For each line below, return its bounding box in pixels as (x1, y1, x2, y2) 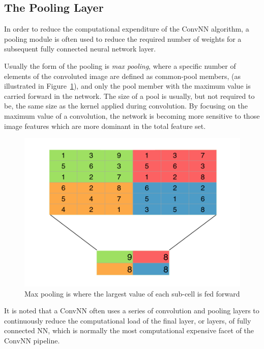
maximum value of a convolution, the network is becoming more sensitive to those (4, 110, 260, 121)
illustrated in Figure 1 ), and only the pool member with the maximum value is (4, 80, 251, 91)
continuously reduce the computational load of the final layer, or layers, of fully (4, 315, 251, 326)
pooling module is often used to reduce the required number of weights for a (4, 33, 242, 44)
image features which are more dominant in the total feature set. (4, 120, 206, 131)
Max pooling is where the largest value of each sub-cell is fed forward (24, 288, 240, 299)
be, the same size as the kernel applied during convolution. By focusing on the (4, 100, 248, 111)
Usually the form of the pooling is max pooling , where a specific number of (4, 60, 236, 71)
